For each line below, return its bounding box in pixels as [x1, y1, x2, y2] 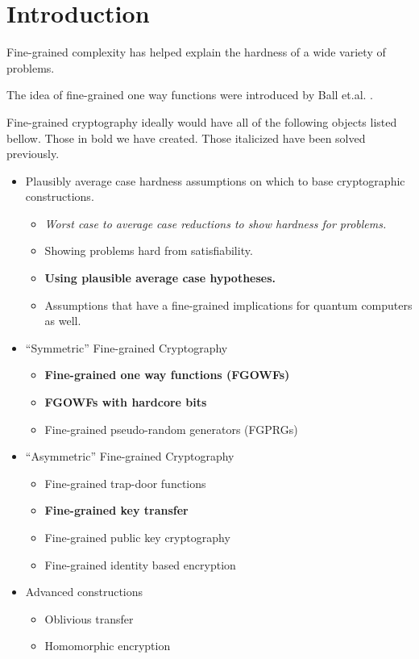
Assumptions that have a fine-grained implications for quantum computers [44, 296, 413, 313]
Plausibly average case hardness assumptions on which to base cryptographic [25, 172, 405, 189]
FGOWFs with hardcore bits [44, 394, 207, 411]
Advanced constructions [25, 583, 143, 600]
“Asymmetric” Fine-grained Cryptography [25, 448, 234, 465]
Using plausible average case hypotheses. [44, 269, 276, 286]
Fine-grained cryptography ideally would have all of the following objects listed [6, 113, 397, 130]
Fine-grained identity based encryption [44, 556, 236, 573]
